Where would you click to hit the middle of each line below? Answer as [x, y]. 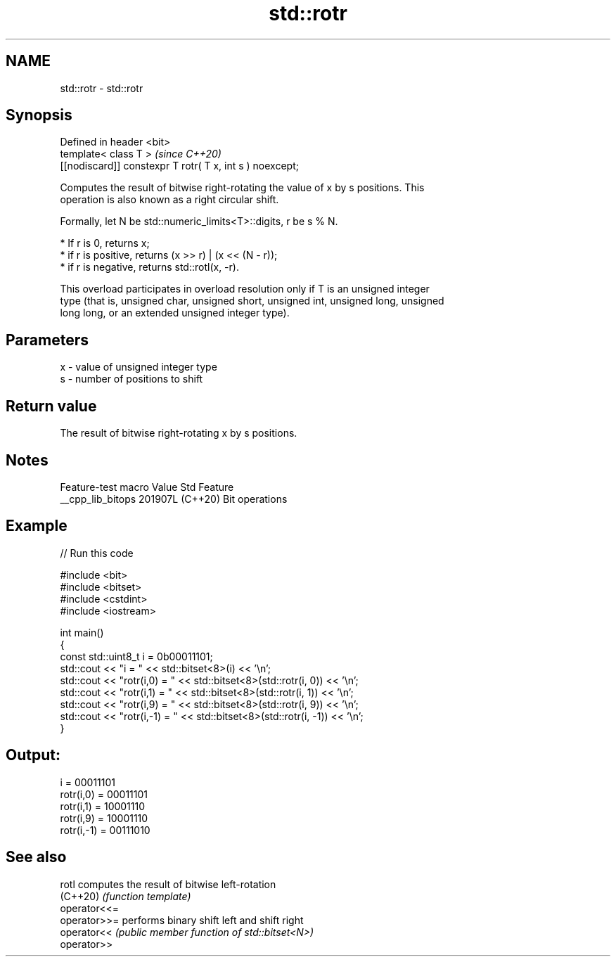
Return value [51, 406]
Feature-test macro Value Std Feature [147, 487]
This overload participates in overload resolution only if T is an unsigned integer [245, 289]
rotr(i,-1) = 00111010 [105, 830]
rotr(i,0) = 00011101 [104, 794]
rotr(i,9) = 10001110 [104, 818]
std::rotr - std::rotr [102, 88]
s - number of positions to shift [131, 379]
